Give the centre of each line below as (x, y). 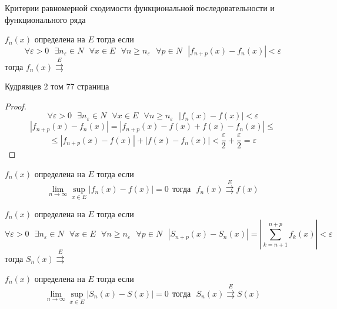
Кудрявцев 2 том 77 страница (57, 86)
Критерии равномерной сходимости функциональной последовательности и (140, 8)
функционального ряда (45, 19)
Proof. (16, 106)
